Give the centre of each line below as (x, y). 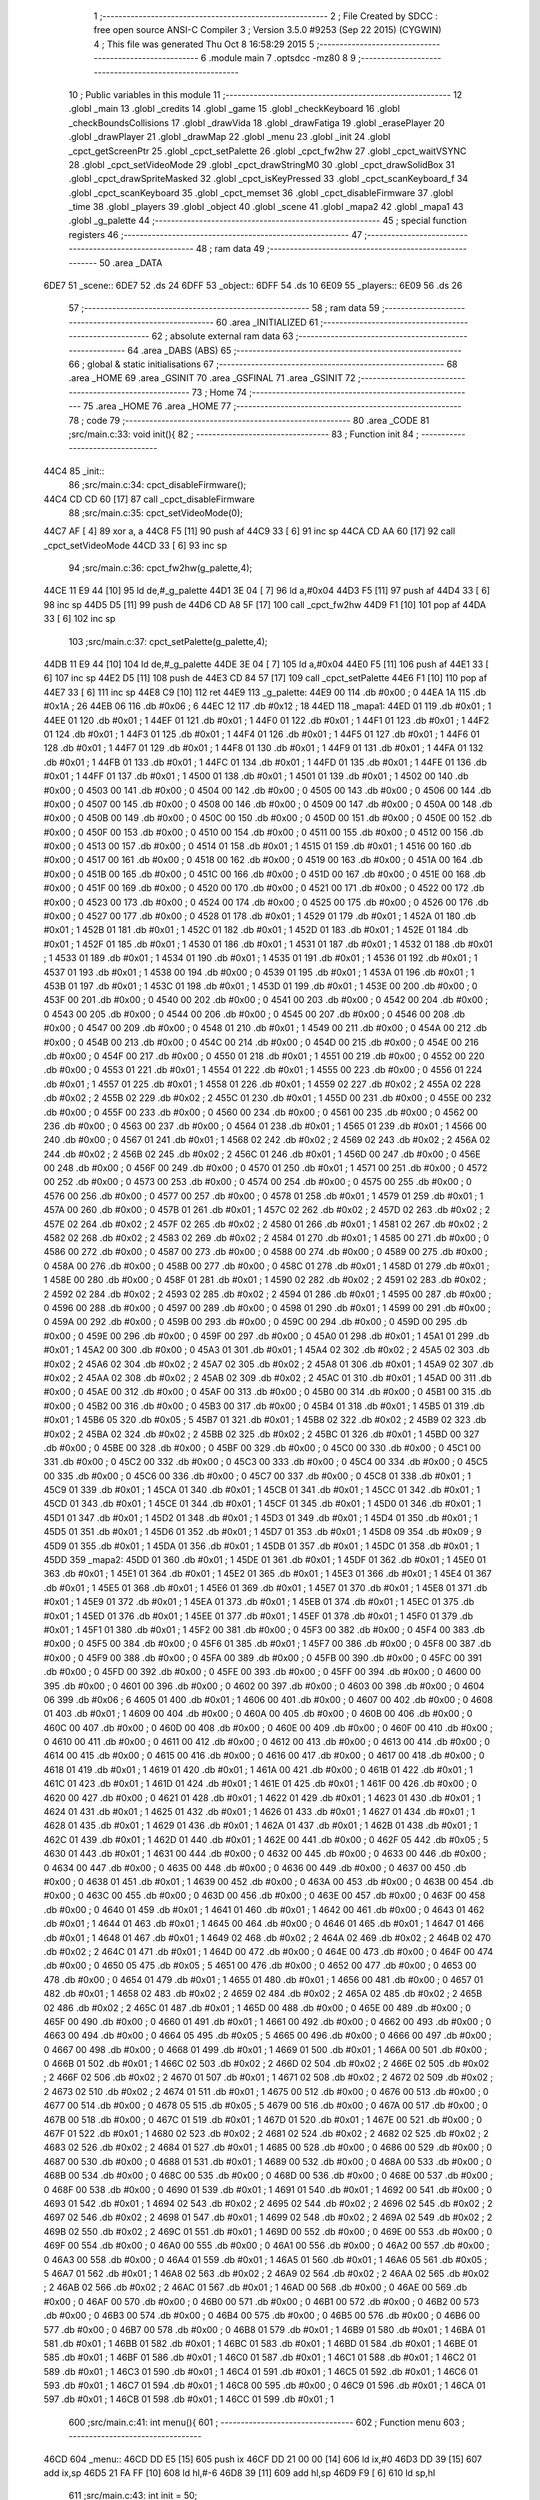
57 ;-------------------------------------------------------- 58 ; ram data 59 (224, 308)
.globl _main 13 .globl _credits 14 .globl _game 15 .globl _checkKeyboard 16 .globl (234, 109)
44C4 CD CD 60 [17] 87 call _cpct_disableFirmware (149, 499)
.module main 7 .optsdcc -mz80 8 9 (282, 58)
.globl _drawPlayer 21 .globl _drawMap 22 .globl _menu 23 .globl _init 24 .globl (229, 137)
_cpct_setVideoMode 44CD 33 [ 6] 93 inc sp (135, 545)
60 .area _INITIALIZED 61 (267, 322)
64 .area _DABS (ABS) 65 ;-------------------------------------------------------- (294, 350)
